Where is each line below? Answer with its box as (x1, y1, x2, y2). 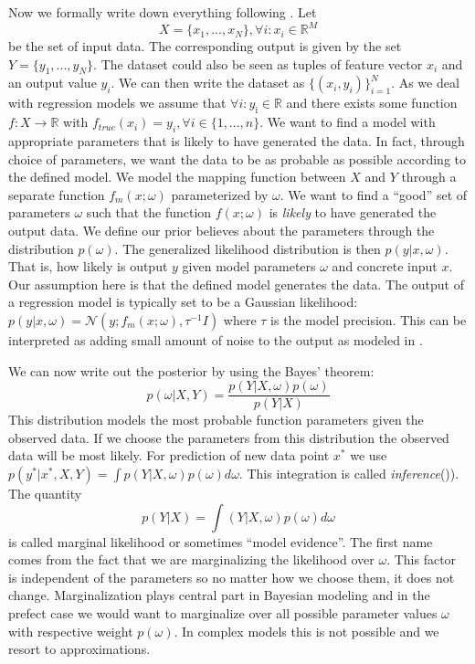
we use (350, 446, 387, 465)
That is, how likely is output (8, 257, 168, 276)
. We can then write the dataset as (111, 73, 305, 92)
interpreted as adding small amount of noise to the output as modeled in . (8, 331, 423, 350)
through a (401, 167, 457, 186)
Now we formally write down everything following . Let (8, 3, 317, 21)
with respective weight (8, 621, 133, 640)
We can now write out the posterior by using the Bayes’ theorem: (8, 361, 375, 380)
